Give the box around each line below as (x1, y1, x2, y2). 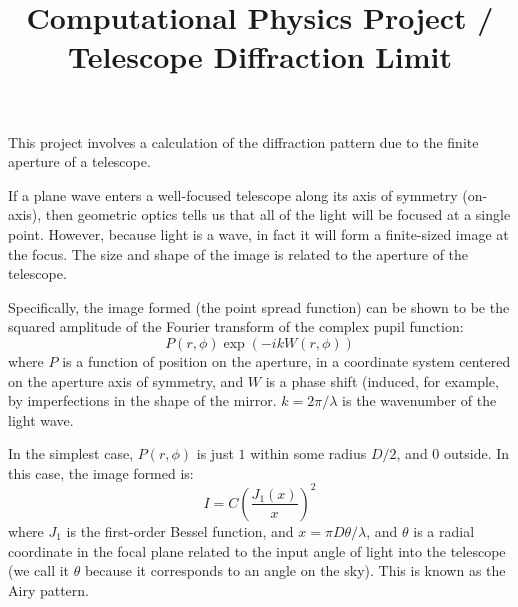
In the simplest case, (8, 443, 134, 464)
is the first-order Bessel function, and (66, 520, 294, 541)
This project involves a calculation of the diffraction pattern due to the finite (8, 131, 479, 152)
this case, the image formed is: (8, 462, 194, 483)
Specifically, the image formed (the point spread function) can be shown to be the (8, 296, 510, 317)
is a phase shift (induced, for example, (265, 370, 499, 391)
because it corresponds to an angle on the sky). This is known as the (84, 560, 506, 581)
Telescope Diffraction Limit (68, 36, 452, 77)
